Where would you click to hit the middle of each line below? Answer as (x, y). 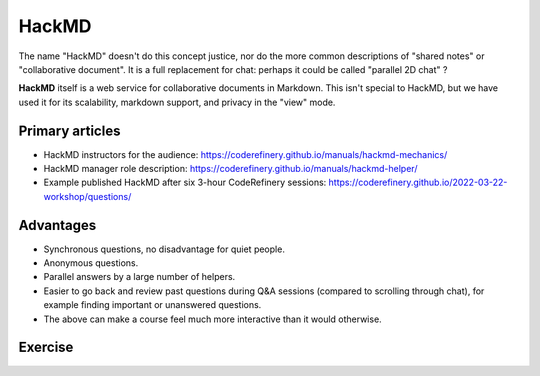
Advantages (57, 225)
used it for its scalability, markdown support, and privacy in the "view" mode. (177, 102)
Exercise (46, 347)
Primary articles (69, 130)
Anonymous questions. (91, 263)
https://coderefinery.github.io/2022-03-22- (418, 182)
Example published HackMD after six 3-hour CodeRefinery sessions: (185, 182)
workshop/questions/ (87, 196)
